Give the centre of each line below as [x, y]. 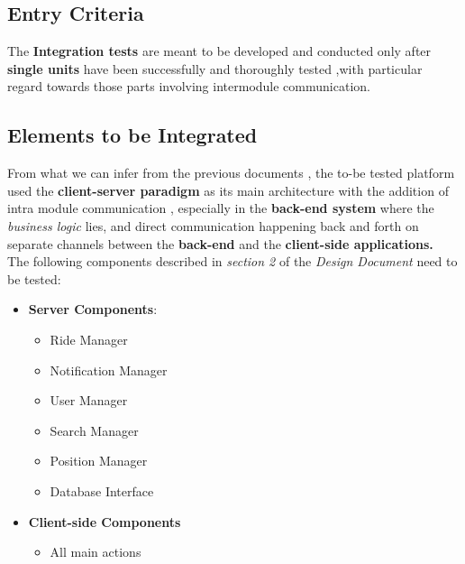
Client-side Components [105, 521]
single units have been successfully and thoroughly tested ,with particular [215, 68]
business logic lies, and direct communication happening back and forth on [213, 225]
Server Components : [93, 309]
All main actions [96, 552]
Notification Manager [109, 370]
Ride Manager [89, 339]
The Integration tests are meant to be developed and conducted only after [219, 51]
